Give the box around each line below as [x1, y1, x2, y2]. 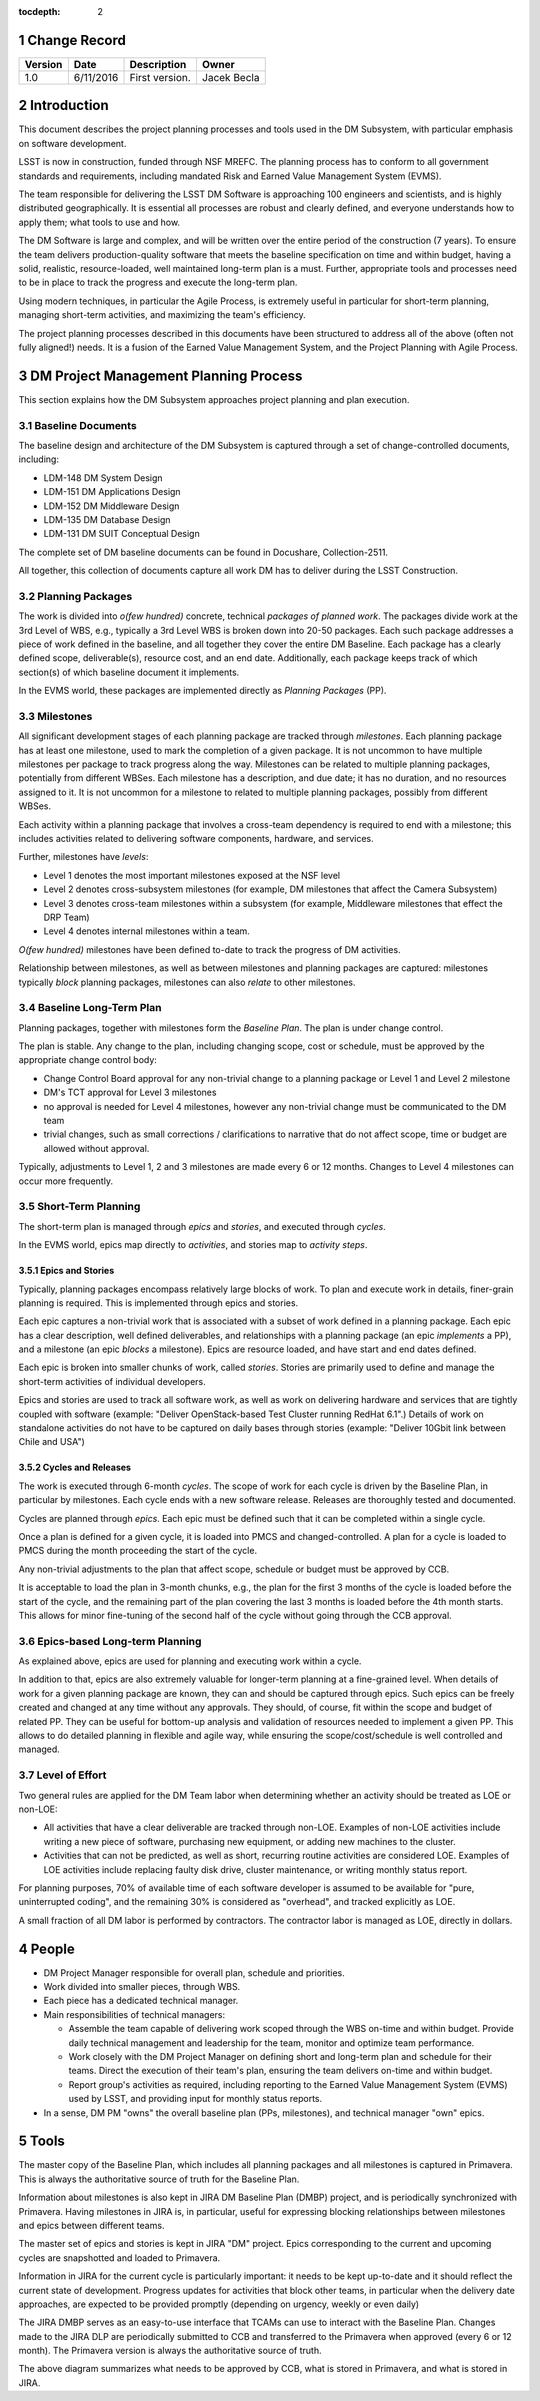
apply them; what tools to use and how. [18, 216, 180, 228]
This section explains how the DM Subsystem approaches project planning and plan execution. [18, 393, 410, 405]
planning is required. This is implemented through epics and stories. [18, 1296, 299, 1309]
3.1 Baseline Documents [18, 418, 137, 432]
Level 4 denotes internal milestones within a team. [43, 925, 250, 937]
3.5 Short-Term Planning [18, 1200, 141, 1214]
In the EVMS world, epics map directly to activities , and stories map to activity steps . [18, 1239, 368, 1251]
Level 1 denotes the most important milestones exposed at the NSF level [43, 869, 340, 881]
